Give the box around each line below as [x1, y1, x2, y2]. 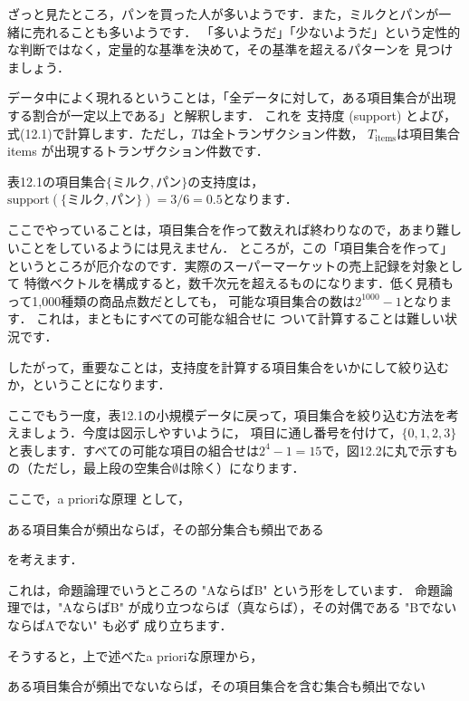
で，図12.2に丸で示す [321, 440, 445, 459]
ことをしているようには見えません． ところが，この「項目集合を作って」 [19, 237, 454, 256]
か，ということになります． [7, 375, 171, 394]
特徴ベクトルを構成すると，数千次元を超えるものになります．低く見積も [24, 274, 455, 293]
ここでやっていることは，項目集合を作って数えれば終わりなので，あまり [7, 220, 437, 239]
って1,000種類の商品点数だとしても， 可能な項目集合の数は [7, 291, 356, 310]
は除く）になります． [178, 458, 305, 477]
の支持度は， [187, 171, 264, 190]
